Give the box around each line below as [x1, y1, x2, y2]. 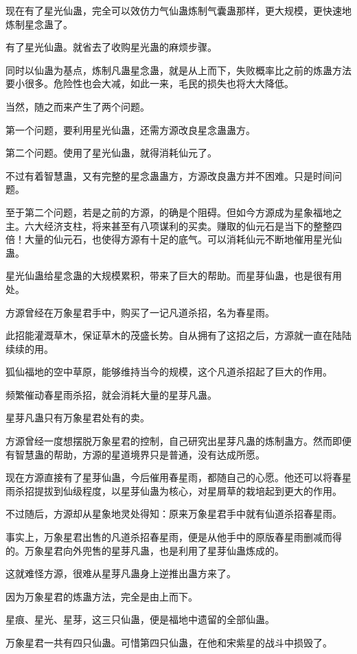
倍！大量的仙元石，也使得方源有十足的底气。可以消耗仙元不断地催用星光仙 [5, 232, 342, 246]
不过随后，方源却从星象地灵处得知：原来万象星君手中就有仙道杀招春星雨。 [5, 506, 342, 521]
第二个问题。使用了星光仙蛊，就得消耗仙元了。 [5, 145, 217, 160]
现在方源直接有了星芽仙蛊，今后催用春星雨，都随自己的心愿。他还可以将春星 [5, 470, 352, 484]
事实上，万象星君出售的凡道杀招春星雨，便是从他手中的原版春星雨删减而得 [5, 530, 342, 544]
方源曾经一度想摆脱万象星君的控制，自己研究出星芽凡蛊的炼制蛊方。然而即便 [5, 434, 352, 448]
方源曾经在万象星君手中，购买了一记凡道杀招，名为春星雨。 [5, 305, 275, 319]
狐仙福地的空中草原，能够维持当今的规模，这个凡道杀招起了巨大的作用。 [5, 364, 332, 379]
